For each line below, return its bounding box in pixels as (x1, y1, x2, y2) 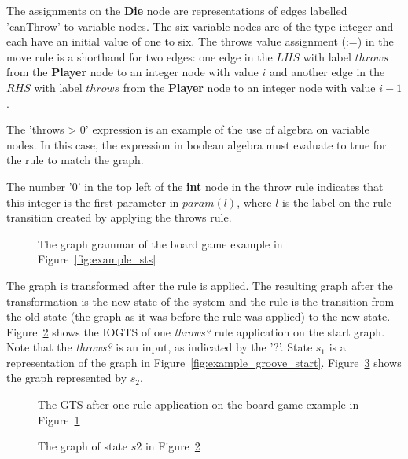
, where (237, 193, 272, 210)
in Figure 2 (145, 438, 200, 454)
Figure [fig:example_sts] (38, 251, 156, 267)
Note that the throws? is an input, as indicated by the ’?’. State (6, 339, 313, 355)
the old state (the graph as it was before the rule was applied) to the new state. (6, 308, 391, 325)
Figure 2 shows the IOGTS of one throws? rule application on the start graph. (6, 323, 385, 340)
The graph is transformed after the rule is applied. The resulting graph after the (6, 277, 393, 293)
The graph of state (38, 438, 128, 454)
